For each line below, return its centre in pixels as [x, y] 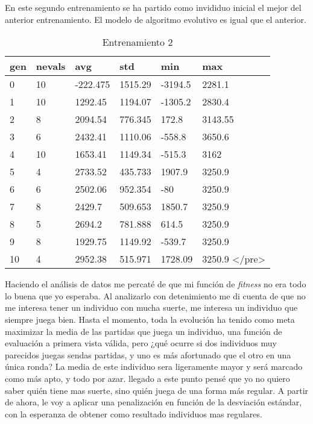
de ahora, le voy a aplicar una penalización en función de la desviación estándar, [153, 402]
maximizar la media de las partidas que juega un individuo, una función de [144, 331]
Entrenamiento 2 [138, 42]
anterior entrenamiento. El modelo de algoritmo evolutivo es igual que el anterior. [156, 19]
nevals [51, 66]
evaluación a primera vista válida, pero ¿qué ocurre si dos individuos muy [141, 343]
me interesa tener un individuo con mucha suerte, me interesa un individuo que [151, 307]
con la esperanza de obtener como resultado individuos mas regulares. [134, 413]
